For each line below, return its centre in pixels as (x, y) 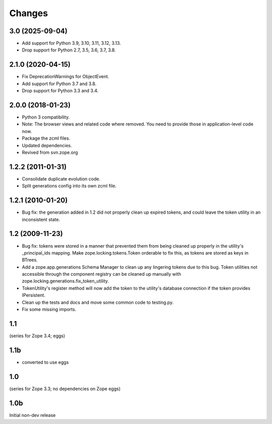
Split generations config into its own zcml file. (69, 186)
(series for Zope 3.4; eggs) (37, 336)
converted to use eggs (45, 362)
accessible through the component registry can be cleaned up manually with (101, 274)
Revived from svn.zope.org (50, 152)
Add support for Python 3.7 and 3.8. (59, 84)
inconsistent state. (41, 219)
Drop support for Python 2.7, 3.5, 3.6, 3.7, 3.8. (69, 50)
